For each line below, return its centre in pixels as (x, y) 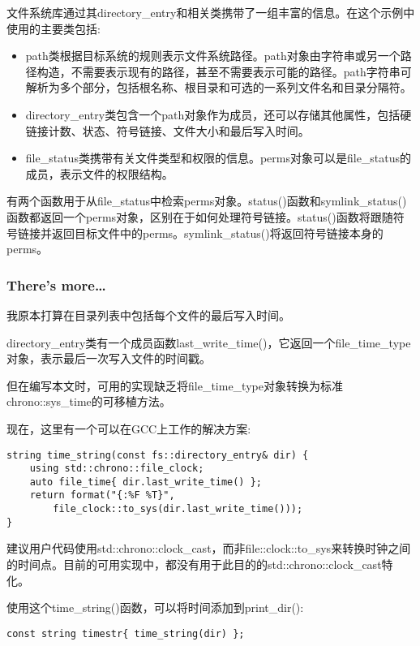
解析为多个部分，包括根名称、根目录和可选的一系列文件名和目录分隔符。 (219, 87)
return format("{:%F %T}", (102, 495)
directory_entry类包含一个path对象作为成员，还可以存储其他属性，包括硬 (219, 114)
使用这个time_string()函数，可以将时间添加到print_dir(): (155, 607)
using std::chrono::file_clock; (117, 469)
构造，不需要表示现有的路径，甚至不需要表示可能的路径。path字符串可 (224, 71)
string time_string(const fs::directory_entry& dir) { (158, 455)
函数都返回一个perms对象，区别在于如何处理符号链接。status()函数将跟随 (200, 216)
